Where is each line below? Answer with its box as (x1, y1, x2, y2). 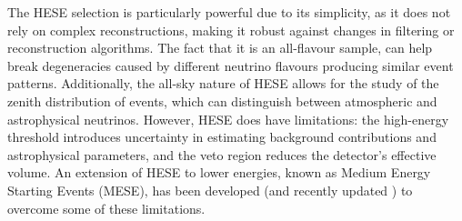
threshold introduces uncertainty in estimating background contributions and (7, 127, 437, 146)
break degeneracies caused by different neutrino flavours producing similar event (7, 55, 454, 75)
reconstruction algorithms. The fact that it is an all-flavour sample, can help (7, 38, 433, 57)
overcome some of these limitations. (7, 198, 206, 217)
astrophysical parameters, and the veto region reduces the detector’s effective (7, 145, 437, 164)
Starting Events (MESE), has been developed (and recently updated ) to (7, 180, 413, 199)
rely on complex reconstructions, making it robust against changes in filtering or (7, 20, 455, 39)
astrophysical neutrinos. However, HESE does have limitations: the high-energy (7, 109, 449, 128)
